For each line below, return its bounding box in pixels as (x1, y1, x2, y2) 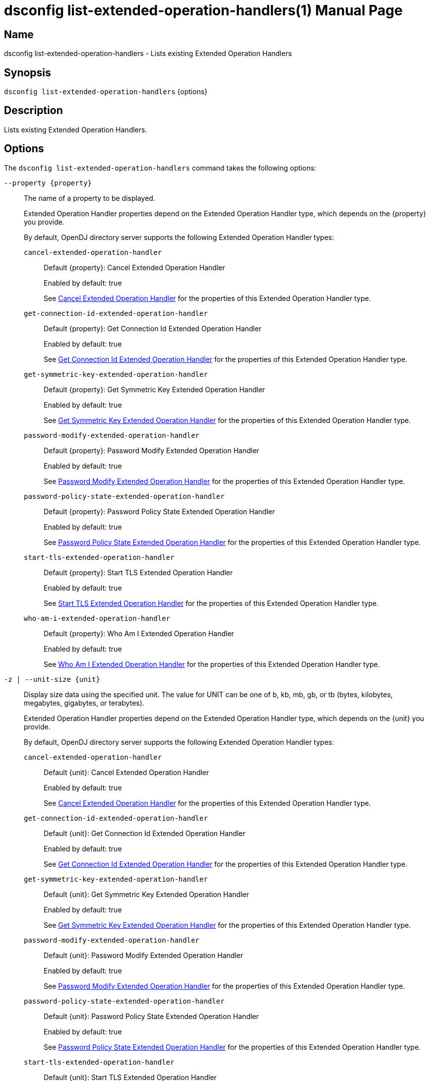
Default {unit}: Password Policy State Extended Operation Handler (44, 1012, 259, 1021)
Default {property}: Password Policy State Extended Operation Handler (44, 507, 275, 516)
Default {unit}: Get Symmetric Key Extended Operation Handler (44, 890, 249, 899)
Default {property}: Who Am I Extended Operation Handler (44, 629, 234, 638)
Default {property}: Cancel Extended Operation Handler (44, 263, 225, 272)
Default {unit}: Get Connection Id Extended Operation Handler (44, 829, 246, 838)
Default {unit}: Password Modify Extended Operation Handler (44, 951, 244, 960)
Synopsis (4, 66, 51, 79)
